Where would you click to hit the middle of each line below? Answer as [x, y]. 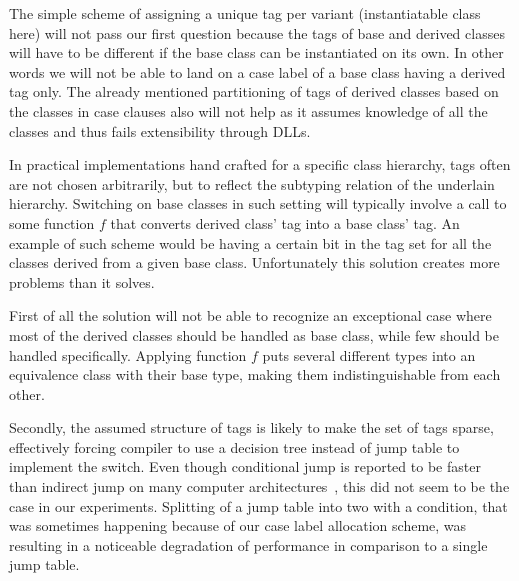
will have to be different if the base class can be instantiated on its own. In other [256, 52]
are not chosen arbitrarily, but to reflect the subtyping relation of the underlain [252, 183]
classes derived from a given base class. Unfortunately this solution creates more [254, 262]
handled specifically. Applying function [128, 354]
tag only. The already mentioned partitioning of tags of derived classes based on [254, 91]
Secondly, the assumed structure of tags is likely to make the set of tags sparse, [251, 427]
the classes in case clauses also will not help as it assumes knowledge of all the [248, 110]
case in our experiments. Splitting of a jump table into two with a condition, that [258, 505]
